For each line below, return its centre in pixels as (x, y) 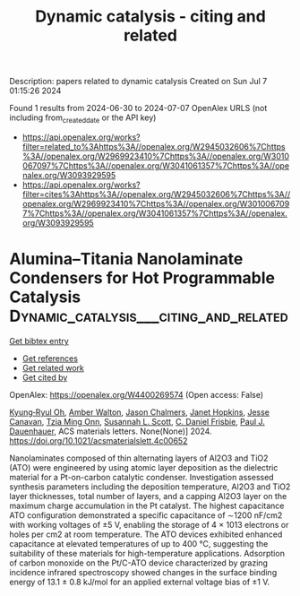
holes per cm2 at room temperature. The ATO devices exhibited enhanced (146, 534)
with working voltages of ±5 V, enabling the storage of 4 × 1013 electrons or (149, 524)
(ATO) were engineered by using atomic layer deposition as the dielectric (144, 467)
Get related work (53, 367)
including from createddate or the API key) (83, 118)
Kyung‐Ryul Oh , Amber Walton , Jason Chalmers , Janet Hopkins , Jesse (140, 412)
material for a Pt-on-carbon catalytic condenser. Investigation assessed (142, 477)
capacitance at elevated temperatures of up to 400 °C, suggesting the (139, 543)
